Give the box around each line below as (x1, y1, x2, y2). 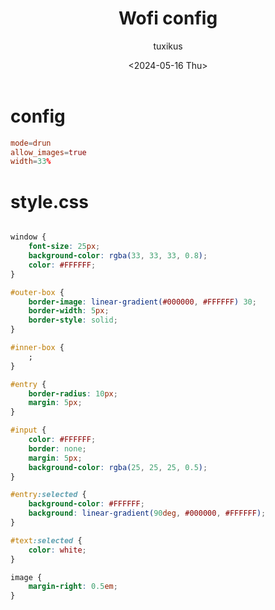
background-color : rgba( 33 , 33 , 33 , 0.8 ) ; (28, 251, 208, 261)
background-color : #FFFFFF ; (28, 499, 145, 509)
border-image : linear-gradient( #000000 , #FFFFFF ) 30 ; (28, 297, 257, 307)
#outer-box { (10, 287, 65, 297)
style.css (10, 190, 89, 213)
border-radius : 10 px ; (28, 388, 118, 399)
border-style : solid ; (28, 315, 118, 326)
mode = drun (10, 138, 52, 148)
